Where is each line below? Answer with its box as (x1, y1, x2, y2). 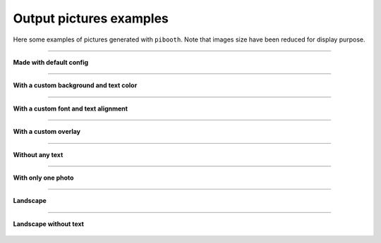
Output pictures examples (13, 11, 169, 26)
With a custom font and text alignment (13, 104, 128, 113)
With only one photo (13, 173, 74, 182)
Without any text (13, 150, 64, 158)
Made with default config (13, 58, 89, 66)
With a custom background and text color (13, 81, 138, 89)
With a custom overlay (13, 127, 81, 136)
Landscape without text (13, 219, 85, 228)
